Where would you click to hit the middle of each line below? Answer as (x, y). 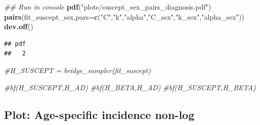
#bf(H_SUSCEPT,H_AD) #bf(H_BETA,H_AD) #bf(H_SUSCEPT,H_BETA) (130, 87)
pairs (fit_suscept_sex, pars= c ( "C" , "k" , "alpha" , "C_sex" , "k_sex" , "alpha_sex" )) (124, 16)
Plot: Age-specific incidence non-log (99, 114)
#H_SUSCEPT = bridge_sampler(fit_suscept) (77, 70)
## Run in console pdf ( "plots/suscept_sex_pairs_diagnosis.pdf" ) (108, 7)
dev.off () (19, 26)
